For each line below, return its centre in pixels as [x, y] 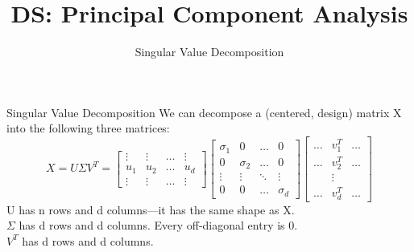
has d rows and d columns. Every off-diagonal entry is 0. [158, 225]
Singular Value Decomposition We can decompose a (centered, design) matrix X [204, 112]
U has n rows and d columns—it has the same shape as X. [151, 209]
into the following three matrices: [88, 128]
